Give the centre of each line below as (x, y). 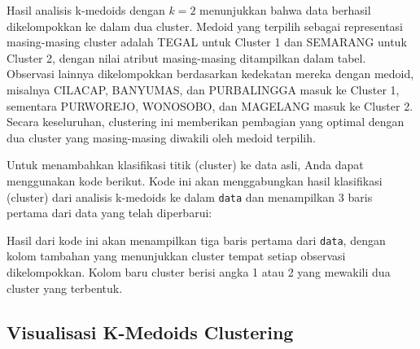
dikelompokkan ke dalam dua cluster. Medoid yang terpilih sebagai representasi (205, 26)
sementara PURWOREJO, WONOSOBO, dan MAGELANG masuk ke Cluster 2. (210, 105)
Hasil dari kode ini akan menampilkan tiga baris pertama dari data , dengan (196, 240)
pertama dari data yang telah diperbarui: (109, 213)
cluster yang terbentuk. (65, 288)
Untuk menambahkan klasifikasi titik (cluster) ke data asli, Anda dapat (185, 165)
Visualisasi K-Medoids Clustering (150, 332)
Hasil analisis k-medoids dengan (86, 10)
